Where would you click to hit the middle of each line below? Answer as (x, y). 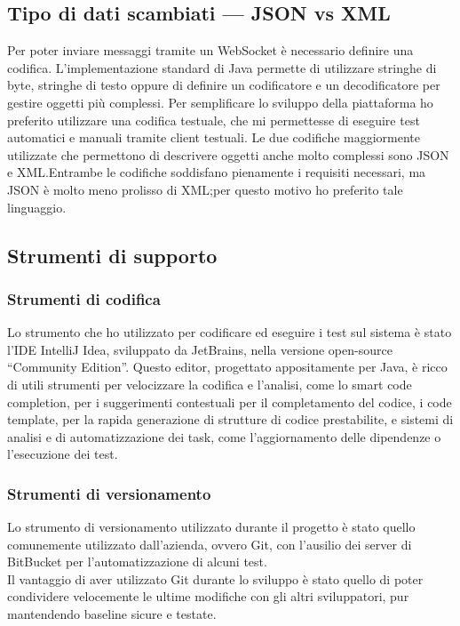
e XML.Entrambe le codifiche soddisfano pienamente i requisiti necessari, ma (217, 172)
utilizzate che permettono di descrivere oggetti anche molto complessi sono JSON (228, 154)
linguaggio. (37, 207)
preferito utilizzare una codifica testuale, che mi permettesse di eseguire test (214, 120)
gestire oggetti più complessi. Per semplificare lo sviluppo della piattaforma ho (220, 102)
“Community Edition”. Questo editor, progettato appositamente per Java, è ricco (227, 367)
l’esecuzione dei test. (63, 454)
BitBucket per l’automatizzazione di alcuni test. (137, 562)
